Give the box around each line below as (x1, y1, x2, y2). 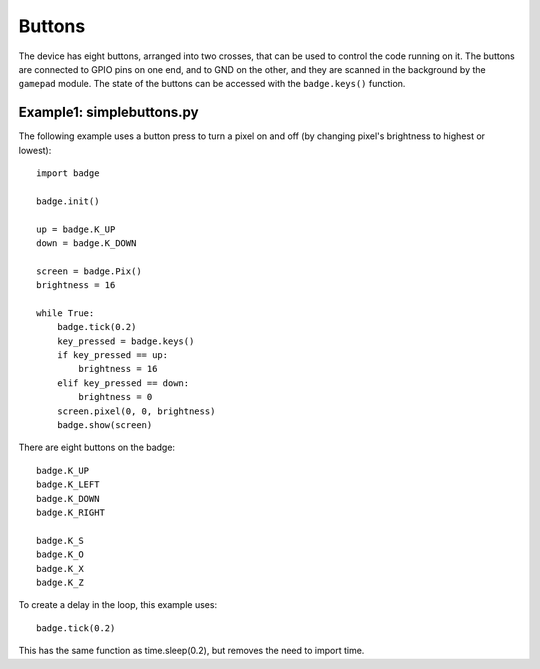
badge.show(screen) (56, 420, 153, 431)
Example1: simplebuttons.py (18, 104, 199, 121)
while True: (36, 307, 95, 319)
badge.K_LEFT (36, 479, 100, 490)
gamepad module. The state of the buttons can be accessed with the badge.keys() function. (18, 78, 406, 90)
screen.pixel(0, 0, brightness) (56, 405, 216, 417)
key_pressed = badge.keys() (56, 335, 195, 347)
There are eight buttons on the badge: (18, 441, 175, 454)
